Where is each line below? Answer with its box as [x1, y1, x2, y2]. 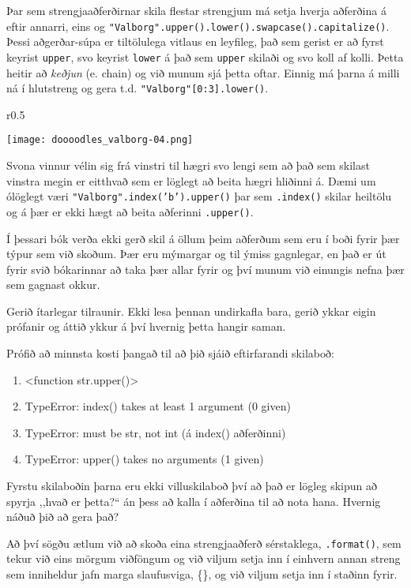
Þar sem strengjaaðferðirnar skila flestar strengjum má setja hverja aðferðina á [6, 2, 386, 18]
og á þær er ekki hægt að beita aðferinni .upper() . [6, 203, 254, 219]
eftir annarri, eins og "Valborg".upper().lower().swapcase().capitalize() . [6, 17, 390, 34]
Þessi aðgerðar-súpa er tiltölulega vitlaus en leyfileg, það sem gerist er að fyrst [6, 33, 384, 50]
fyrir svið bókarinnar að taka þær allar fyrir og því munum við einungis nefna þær [6, 260, 405, 277]
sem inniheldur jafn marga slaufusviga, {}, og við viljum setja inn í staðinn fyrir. [6, 566, 398, 582]
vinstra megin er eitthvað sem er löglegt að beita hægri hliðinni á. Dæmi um [6, 172, 376, 189]
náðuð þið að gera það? [6, 508, 119, 525]
